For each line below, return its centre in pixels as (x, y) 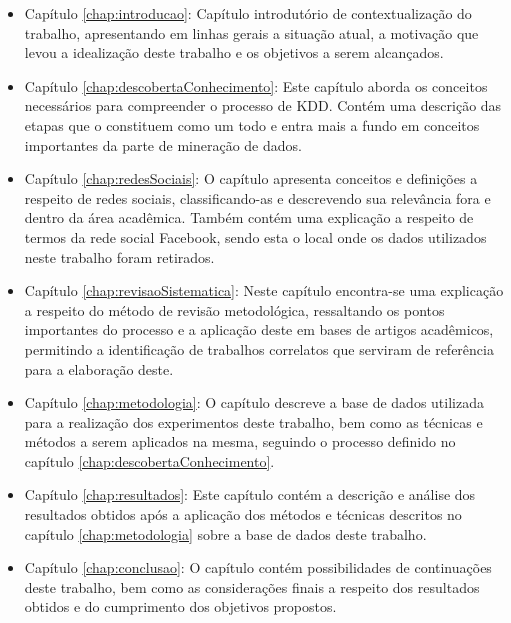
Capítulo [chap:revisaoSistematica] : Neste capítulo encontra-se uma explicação (264, 290)
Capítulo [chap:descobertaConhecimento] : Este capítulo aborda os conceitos (256, 85)
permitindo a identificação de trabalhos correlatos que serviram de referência (259, 348)
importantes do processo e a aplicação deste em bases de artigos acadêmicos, (259, 329)
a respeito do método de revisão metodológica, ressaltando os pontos (234, 309)
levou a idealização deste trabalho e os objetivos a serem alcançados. (234, 52)
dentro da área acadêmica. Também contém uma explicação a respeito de (249, 217)
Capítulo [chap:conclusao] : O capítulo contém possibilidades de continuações (258, 567)
